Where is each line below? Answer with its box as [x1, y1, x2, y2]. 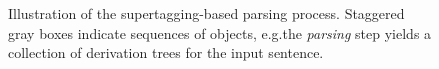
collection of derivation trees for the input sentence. [8, 42, 324, 63]
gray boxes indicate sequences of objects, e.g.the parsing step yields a [8, 22, 432, 43]
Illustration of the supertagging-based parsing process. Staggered [8, 3, 405, 23]
